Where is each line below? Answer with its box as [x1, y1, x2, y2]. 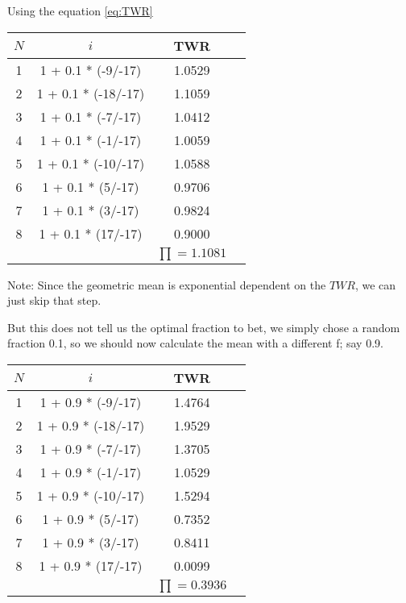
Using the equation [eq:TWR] [7, 2, 153, 19]
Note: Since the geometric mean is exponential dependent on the [7, 276, 326, 293]
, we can [354, 276, 396, 293]
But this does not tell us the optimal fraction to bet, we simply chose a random [7, 318, 400, 335]
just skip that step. [7, 292, 101, 309]
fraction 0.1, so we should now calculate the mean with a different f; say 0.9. [7, 335, 383, 351]
